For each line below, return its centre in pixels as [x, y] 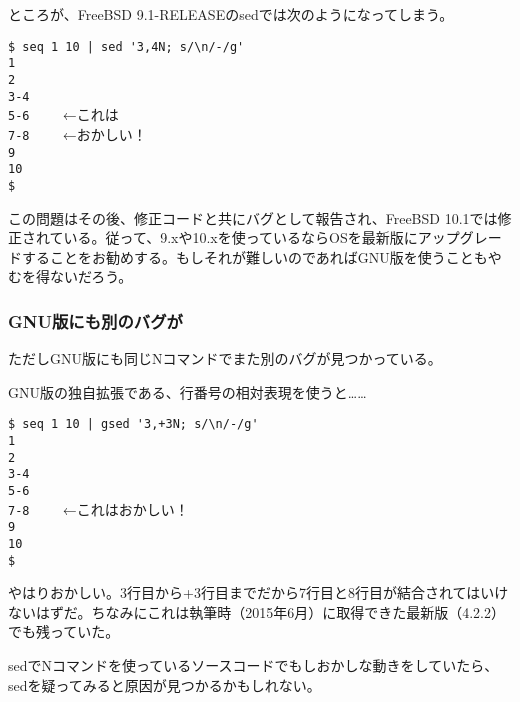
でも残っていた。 [64, 631]
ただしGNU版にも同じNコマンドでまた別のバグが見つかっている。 [225, 358]
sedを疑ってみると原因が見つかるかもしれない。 [164, 684]
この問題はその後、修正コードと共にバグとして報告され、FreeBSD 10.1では [253, 217]
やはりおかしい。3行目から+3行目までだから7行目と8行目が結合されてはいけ [258, 592]
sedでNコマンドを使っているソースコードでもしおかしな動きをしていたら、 [253, 664]
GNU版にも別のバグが [95, 320]
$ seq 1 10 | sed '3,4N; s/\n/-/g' [126, 46]
